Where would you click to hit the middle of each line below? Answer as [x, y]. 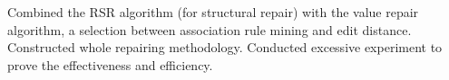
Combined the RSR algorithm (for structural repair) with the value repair [213, 12]
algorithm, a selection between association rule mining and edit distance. [210, 29]
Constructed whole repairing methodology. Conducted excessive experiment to [225, 47]
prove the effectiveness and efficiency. [110, 64]
